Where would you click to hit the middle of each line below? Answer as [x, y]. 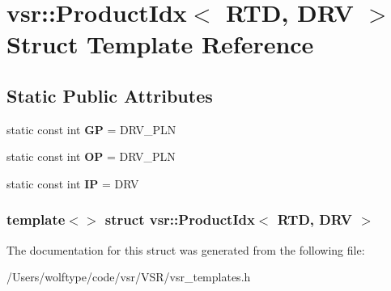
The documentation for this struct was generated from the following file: [186, 249]
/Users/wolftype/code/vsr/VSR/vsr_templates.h [129, 277]
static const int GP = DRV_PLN [91, 129]
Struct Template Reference [160, 44]
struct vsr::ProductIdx [180, 219]
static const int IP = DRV [73, 183]
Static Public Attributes [110, 95]
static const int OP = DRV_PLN [91, 156]
